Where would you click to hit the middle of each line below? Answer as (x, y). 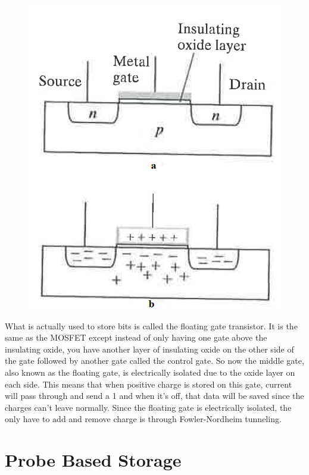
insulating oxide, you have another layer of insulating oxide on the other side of (149, 349)
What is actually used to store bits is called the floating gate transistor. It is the (151, 325)
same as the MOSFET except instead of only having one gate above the (136, 337)
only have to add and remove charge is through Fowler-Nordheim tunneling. (143, 419)
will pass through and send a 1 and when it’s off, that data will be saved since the (154, 396)
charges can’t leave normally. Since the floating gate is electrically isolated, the (148, 407)
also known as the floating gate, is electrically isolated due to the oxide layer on (150, 372)
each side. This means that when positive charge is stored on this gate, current (149, 384)
